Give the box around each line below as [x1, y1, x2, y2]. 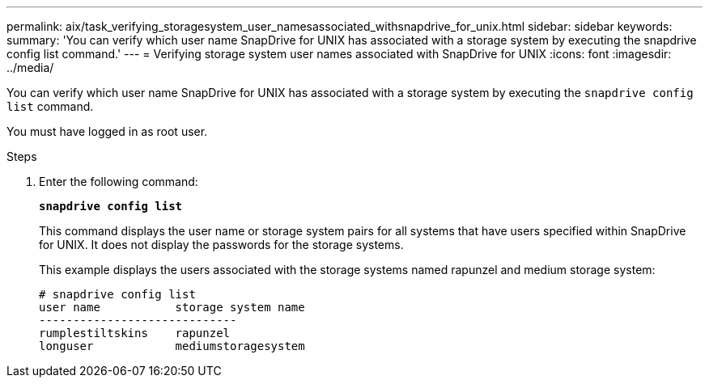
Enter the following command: [39, 175, 198, 188]
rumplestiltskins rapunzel [39, 327, 231, 340]
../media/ [6, 61, 54, 74]
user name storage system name [39, 301, 305, 314]
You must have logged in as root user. [6, 124, 208, 138]
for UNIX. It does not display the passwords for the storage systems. [39, 238, 404, 251]
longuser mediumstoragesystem [39, 340, 305, 352]
